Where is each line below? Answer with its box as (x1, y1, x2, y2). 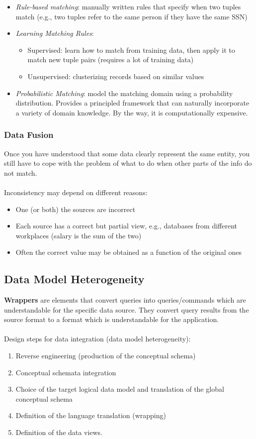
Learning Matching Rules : (15, 28, 94, 38)
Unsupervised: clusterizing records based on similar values (27, 71, 204, 81)
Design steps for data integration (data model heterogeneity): (4, 333, 191, 344)
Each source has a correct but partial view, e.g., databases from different (15, 220, 238, 231)
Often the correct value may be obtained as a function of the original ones (15, 247, 242, 257)
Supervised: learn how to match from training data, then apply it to (27, 44, 235, 55)
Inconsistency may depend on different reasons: (4, 187, 148, 197)
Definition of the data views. (15, 427, 102, 438)
